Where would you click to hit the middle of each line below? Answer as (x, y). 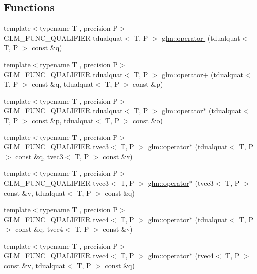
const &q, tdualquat (63, 84)
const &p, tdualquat (63, 120)
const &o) (148, 120)
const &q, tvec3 (39, 156)
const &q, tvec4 (39, 229)
